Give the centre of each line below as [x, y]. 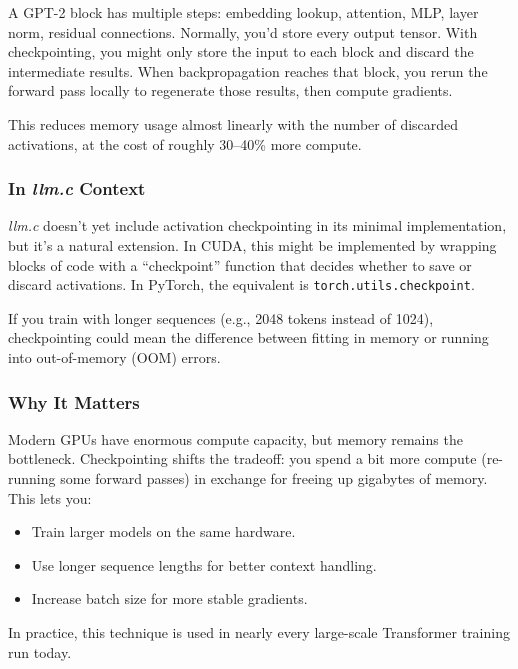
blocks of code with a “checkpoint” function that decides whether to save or [240, 264]
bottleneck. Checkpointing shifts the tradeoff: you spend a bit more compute [242, 458]
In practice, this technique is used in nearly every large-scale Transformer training [259, 631]
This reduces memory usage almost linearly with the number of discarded [233, 123]
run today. [40, 651]
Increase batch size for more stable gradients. [169, 598]
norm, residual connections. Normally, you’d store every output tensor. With [243, 31]
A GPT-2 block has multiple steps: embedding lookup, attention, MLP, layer [243, 12]
